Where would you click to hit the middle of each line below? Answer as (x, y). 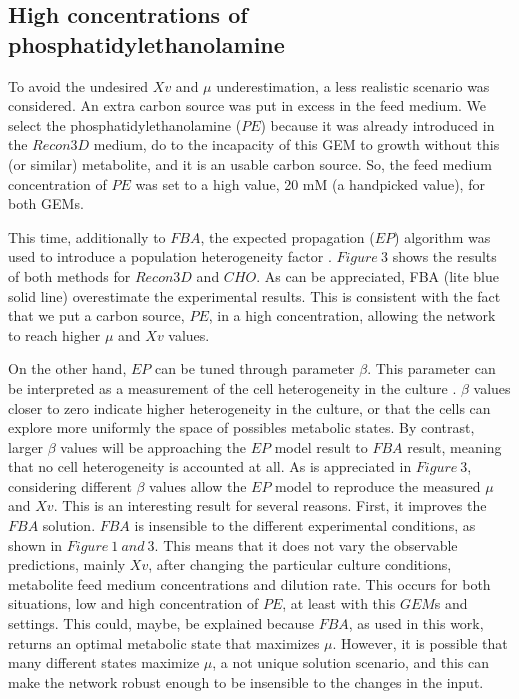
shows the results (444, 256)
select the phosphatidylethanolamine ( (125, 124)
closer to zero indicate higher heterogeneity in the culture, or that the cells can (249, 407)
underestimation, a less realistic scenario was (353, 85)
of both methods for (69, 275)
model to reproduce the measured (378, 485)
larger (26, 446)
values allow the (198, 485)
